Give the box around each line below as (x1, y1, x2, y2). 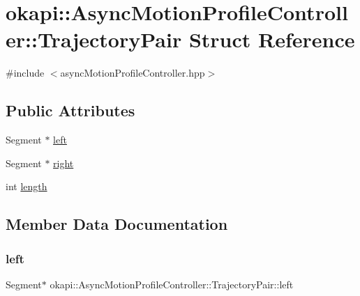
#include (6, 65, 45, 80)
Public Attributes (6, 100, 135, 121)
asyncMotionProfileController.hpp (60, 65, 205, 80)
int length (6, 179, 47, 194)
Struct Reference (188, 25, 355, 54)
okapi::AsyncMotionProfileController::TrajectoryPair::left (50, 276, 294, 291)
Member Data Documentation (6, 213, 228, 235)
